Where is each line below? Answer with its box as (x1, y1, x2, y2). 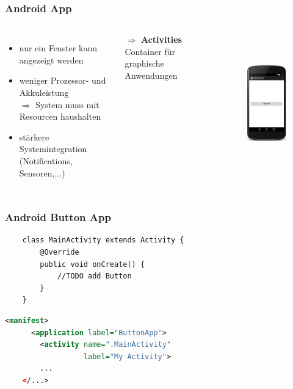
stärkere (19, 130, 49, 143)
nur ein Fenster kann (19, 42, 97, 54)
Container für (125, 45, 176, 57)
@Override (40, 247, 79, 256)
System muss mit (35, 98, 99, 111)
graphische (125, 57, 164, 70)
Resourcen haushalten (19, 110, 101, 123)
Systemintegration (19, 142, 87, 155)
